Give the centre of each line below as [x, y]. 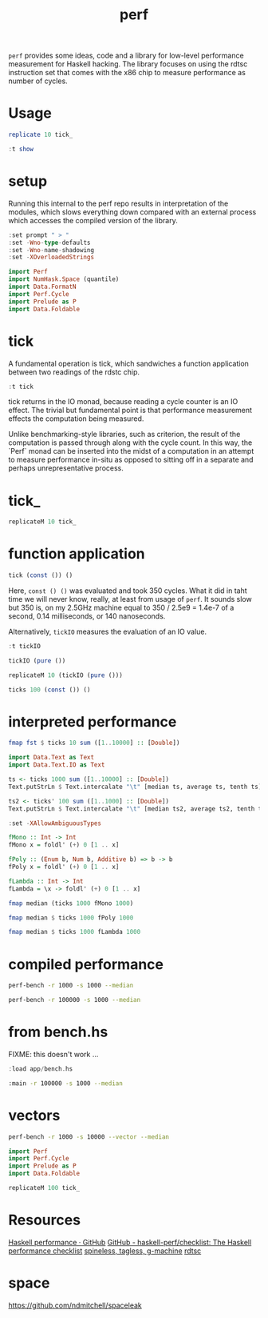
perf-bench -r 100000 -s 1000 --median [75, 1000]
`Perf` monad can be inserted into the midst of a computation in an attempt [131, 451]
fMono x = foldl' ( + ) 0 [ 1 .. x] [64, 845]
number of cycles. [38, 81]
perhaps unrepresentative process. [66, 468]
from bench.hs [58, 1032]
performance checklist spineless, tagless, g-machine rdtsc [105, 1251]
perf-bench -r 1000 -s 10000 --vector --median [89, 1137]
